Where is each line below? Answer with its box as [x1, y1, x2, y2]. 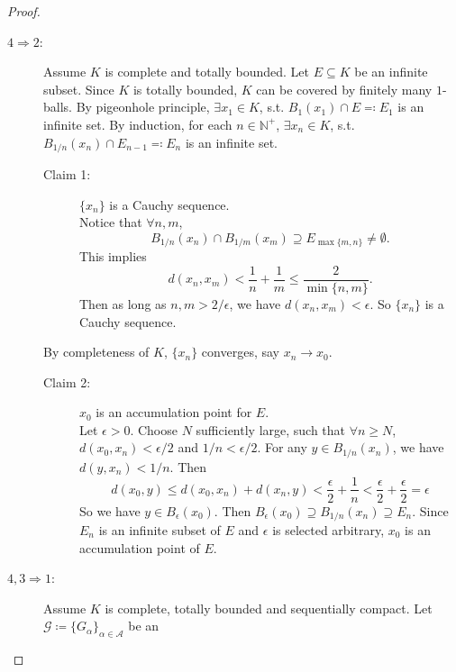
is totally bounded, [132, 79, 238, 98]
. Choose [130, 420, 178, 439]
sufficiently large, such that [196, 420, 346, 439]
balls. [43, 97, 72, 116]
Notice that [79, 213, 142, 232]
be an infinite [354, 62, 428, 81]
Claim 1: [43, 165, 91, 184]
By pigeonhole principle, [76, 97, 210, 116]
